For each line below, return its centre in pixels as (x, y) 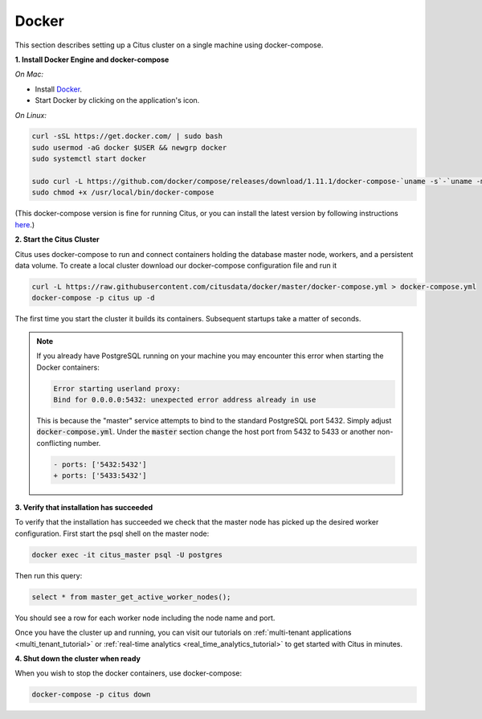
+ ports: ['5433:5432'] (100, 476)
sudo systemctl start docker (89, 159)
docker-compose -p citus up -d (94, 298)
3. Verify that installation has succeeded (84, 508)
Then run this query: (49, 575)
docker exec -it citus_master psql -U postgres (127, 555)
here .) (25, 224)
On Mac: (29, 74)
